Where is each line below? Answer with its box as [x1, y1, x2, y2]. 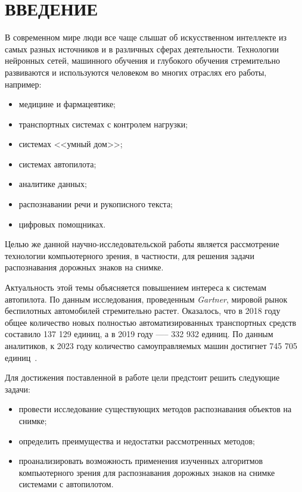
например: [5, 77, 42, 90]
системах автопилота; [18, 157, 96, 170]
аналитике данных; [18, 178, 87, 190]
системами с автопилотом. [18, 478, 114, 490]
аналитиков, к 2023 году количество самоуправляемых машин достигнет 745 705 [5, 340, 297, 351]
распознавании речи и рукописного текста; [18, 198, 173, 210]
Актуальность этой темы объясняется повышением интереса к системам [5, 281, 267, 294]
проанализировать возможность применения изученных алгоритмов [18, 454, 263, 467]
